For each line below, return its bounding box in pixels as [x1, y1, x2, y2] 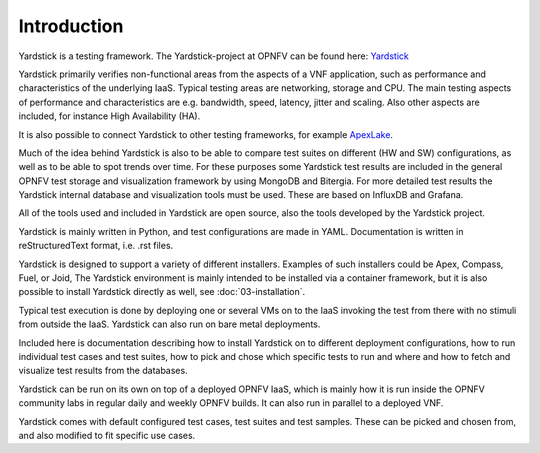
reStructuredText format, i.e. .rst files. [18, 240, 174, 252]
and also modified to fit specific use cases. [18, 429, 196, 441]
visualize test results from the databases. [18, 365, 189, 377]
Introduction [18, 15, 124, 37]
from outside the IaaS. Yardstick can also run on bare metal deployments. [18, 318, 321, 330]
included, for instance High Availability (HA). [18, 110, 201, 122]
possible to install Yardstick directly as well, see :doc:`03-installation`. [18, 286, 306, 298]
